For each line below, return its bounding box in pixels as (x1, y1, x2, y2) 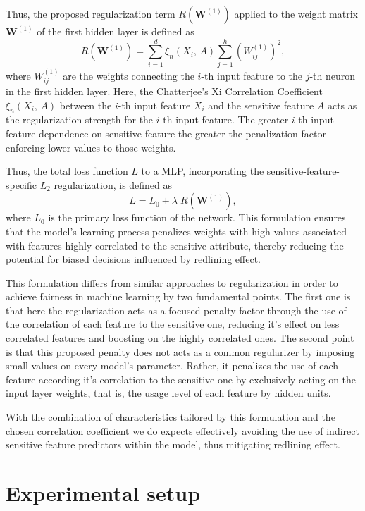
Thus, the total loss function (6, 164, 128, 178)
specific (6, 177, 37, 192)
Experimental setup (6, 479, 201, 507)
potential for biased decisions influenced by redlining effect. (6, 252, 261, 266)
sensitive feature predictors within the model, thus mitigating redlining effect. (6, 437, 340, 452)
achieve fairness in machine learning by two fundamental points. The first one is (6, 289, 351, 304)
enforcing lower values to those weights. (6, 140, 176, 154)
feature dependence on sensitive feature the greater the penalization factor (6, 125, 326, 140)
